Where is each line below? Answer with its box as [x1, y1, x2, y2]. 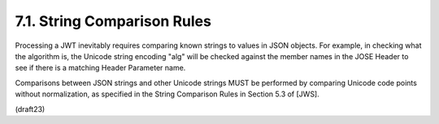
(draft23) [15, 104, 46, 113]
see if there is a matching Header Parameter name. [15, 63, 186, 73]
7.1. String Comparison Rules [15, 12, 211, 30]
